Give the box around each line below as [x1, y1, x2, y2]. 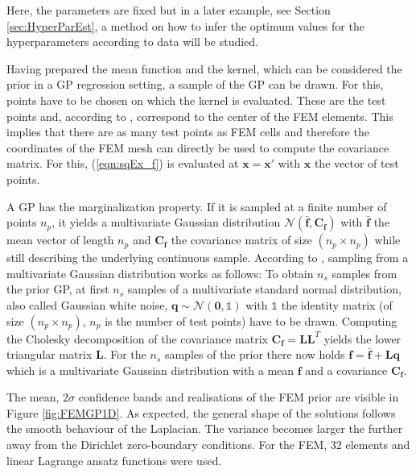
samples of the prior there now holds [164, 346, 345, 363]
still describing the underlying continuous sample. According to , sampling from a [6, 249, 409, 266]
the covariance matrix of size [171, 231, 312, 248]
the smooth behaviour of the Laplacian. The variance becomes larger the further [6, 420, 403, 437]
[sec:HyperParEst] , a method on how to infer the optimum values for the [6, 17, 365, 34]
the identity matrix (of [281, 296, 393, 313]
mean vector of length [6, 231, 114, 248]
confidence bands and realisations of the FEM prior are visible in [78, 389, 399, 405]
